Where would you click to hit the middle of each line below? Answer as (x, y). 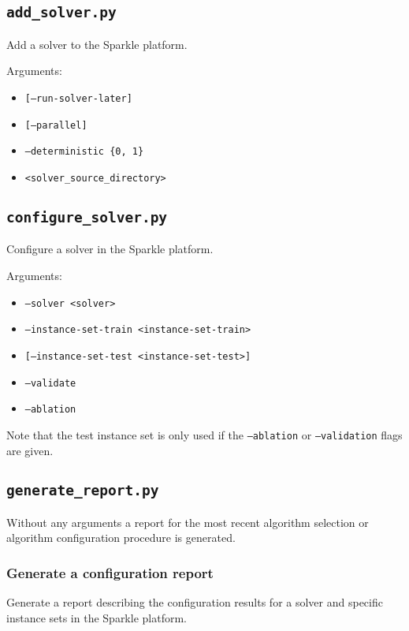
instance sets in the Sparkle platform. (97, 617)
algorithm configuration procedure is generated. (121, 538)
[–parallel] (56, 125)
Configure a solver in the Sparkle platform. (110, 249)
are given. (30, 450)
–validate (50, 383)
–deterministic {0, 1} (84, 152)
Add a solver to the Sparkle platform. (97, 44)
